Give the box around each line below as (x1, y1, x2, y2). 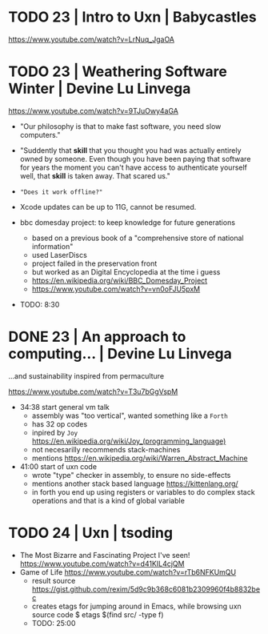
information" (31, 241, 74, 251)
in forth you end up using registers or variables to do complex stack (31, 487, 255, 496)
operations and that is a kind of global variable (31, 496, 186, 505)
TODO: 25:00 (31, 618, 76, 628)
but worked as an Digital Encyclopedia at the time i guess (31, 267, 221, 276)
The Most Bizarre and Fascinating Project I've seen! (19, 550, 190, 560)
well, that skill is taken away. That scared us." (19, 171, 170, 180)
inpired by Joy (31, 427, 78, 437)
